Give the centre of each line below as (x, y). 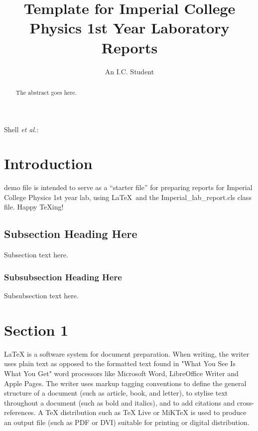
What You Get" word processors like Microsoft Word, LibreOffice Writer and (121, 373)
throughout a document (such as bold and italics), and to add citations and (120, 402)
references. (20, 412)
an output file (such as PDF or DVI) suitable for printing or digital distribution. (127, 422)
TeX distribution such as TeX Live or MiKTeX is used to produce (146, 412)
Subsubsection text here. (41, 296)
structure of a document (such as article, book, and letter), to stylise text (116, 393)
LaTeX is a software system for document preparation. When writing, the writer (127, 353)
